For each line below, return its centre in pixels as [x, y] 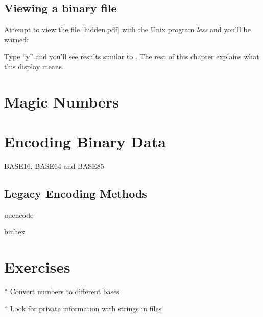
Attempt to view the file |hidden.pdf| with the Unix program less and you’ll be [127, 29]
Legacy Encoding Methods [76, 193]
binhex [15, 232]
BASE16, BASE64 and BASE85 [54, 166]
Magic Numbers [62, 101]
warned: [16, 39]
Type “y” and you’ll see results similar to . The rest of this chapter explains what [132, 56]
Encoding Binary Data [85, 141]
